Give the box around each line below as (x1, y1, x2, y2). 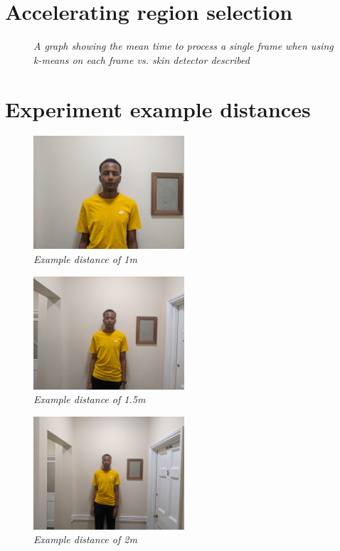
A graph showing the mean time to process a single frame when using (33, 38, 334, 53)
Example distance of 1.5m (33, 392, 146, 407)
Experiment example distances (5, 94, 311, 123)
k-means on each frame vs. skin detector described (33, 52, 250, 67)
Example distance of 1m (33, 252, 137, 267)
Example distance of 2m (33, 532, 137, 547)
